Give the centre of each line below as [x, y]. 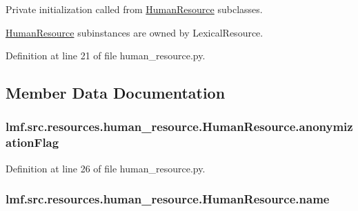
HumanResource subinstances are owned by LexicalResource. [135, 32]
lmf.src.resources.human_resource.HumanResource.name [168, 199]
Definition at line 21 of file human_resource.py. [106, 56]
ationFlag [32, 142]
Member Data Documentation [116, 93]
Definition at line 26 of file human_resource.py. [106, 168]
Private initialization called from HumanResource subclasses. [134, 9]
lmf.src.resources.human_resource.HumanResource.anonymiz [179, 127]
